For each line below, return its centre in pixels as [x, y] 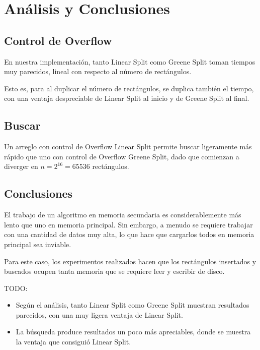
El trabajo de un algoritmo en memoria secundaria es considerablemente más [123, 215]
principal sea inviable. [38, 244]
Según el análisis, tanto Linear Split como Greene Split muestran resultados [133, 305]
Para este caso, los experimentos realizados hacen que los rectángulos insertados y [130, 261]
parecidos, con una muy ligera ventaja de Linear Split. [99, 314]
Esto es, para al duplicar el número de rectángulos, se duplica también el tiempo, [129, 88]
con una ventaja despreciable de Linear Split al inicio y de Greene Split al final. [127, 98]
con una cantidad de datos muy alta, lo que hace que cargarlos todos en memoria [129, 234]
